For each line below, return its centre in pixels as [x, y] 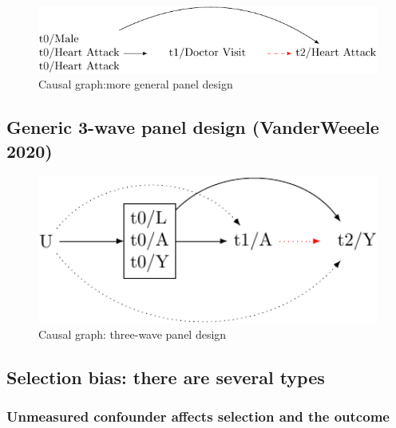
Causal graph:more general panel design [136, 84]
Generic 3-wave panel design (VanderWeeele [193, 127]
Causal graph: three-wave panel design [133, 334]
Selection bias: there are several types [166, 377]
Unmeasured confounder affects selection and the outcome [198, 416]
